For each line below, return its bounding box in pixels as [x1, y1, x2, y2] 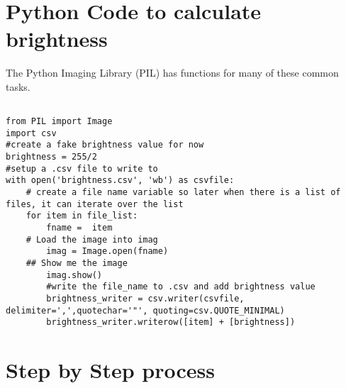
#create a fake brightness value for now [6, 140, 204, 150]
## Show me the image [26, 258, 128, 269]
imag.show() [46, 270, 103, 280]
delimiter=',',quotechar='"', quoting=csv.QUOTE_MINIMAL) [6, 305, 285, 316]
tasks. [6, 79, 30, 94]
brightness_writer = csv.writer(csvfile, [46, 294, 245, 304]
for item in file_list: [26, 211, 138, 221]
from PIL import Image [6, 116, 113, 127]
